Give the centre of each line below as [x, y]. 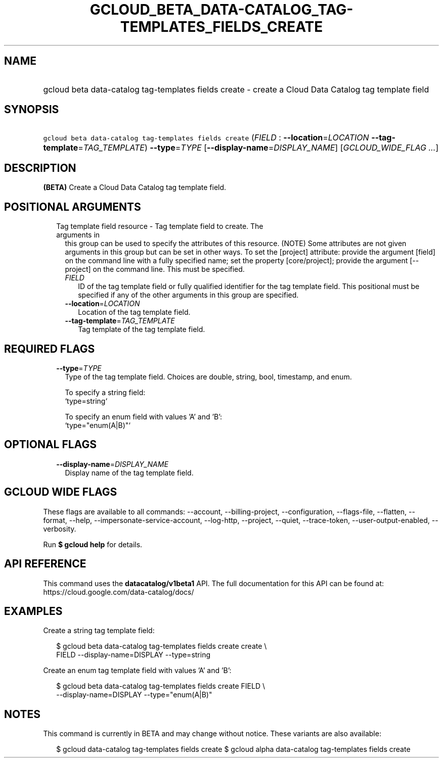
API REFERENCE [45, 564]
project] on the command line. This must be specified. [155, 269]
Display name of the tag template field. [129, 472]
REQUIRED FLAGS [50, 349]
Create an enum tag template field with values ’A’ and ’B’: [137, 671]
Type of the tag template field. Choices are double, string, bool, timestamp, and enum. [208, 376]
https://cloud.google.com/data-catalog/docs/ [119, 592]
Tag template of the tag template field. [142, 329]
